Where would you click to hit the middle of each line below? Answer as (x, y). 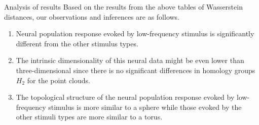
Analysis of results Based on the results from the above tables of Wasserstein (123, 7)
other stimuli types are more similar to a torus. (89, 117)
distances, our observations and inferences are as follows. (92, 16)
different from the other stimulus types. (77, 43)
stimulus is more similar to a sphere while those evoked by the (145, 107)
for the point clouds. (59, 80)
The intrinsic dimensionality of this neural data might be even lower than (130, 60)
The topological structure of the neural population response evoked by (125, 97)
